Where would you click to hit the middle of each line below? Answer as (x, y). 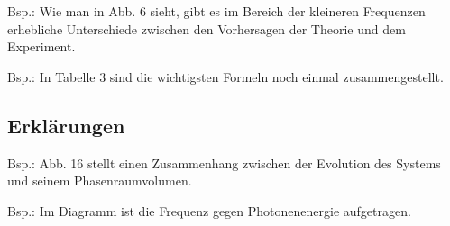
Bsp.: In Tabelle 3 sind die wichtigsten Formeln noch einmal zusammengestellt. (225, 76)
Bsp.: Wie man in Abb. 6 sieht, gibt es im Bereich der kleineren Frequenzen (216, 11)
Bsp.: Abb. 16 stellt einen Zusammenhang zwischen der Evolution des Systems (224, 163)
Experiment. (41, 46)
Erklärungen (66, 125)
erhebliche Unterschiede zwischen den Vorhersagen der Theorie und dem (207, 28)
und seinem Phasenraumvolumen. (100, 181)
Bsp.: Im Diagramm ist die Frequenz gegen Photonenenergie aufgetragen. (209, 210)
